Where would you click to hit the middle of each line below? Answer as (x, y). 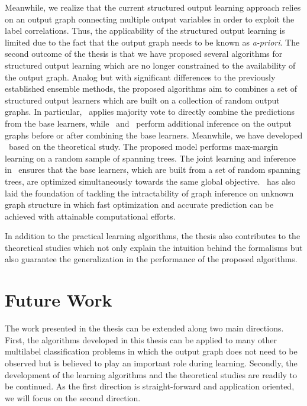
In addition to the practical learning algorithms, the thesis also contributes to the (153, 236)
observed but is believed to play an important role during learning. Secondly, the (151, 362)
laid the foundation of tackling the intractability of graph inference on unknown (149, 193)
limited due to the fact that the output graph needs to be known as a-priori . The (152, 42)
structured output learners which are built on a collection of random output (142, 100)
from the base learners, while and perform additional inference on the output (148, 123)
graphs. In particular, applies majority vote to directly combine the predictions (150, 112)
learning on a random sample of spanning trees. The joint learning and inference (151, 158)
